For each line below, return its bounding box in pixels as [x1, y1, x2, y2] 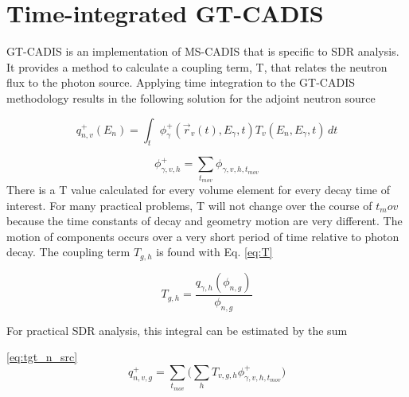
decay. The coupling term [6, 243, 130, 260]
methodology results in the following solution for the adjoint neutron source [6, 89, 376, 106]
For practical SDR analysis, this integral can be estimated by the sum [6, 321, 348, 338]
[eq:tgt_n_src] [6, 348, 78, 365]
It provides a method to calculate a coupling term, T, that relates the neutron [6, 58, 388, 75]
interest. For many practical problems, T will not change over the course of [6, 197, 372, 213]
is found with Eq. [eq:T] [156, 243, 273, 260]
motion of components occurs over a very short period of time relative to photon [6, 228, 399, 244]
